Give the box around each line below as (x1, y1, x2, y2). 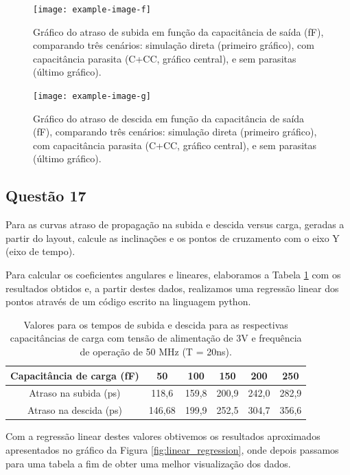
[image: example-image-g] (33, 91, 151, 102)
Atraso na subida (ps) (29, 386, 121, 400)
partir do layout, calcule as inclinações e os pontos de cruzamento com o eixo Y (5, 230, 340, 245)
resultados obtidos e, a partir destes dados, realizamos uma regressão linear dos (5, 280, 339, 295)
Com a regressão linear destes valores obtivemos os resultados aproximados (5, 429, 320, 443)
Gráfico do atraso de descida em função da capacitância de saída (33, 111, 305, 125)
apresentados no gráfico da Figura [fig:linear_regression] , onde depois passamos (5, 442, 339, 456)
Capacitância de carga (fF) (10, 368, 139, 382)
